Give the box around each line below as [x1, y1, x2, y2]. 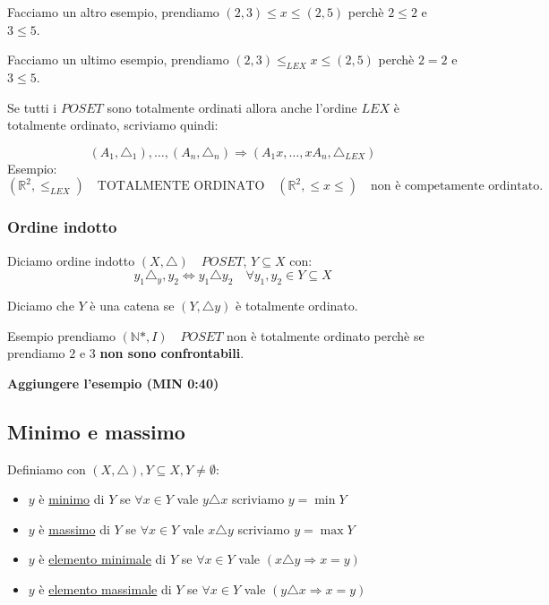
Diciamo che [7, 295, 74, 314]
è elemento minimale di [39, 550, 167, 568]
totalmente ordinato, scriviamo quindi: [7, 115, 219, 134]
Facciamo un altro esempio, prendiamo [7, 3, 219, 21]
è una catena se [90, 295, 175, 314]
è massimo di [39, 519, 110, 538]
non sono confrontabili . [99, 344, 244, 362]
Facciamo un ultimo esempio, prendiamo [7, 50, 229, 69]
